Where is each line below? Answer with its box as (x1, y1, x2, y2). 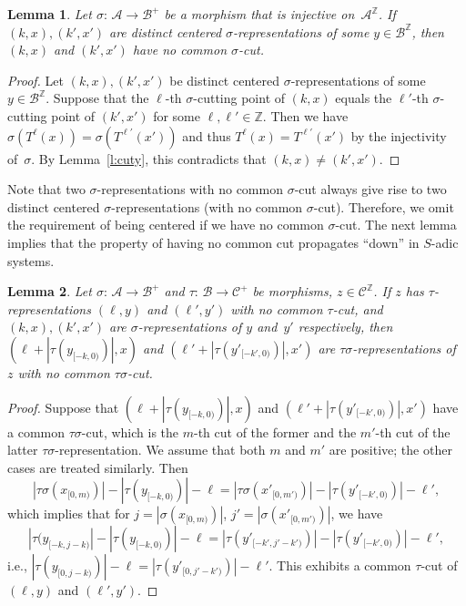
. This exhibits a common (268, 556, 411, 575)
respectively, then (298, 317, 393, 336)
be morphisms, (252, 282, 333, 301)
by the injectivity (350, 126, 447, 145)
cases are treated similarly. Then (7, 457, 188, 477)
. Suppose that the (46, 88, 149, 108)
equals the (335, 88, 392, 108)
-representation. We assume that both (55, 440, 266, 459)
